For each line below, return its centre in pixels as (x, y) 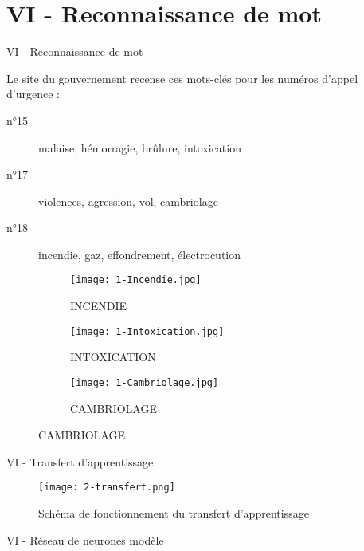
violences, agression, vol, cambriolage (128, 201)
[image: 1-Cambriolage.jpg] (145, 382)
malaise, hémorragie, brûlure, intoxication (140, 147)
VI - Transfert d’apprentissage (80, 461)
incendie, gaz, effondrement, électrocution (140, 254)
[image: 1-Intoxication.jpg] (147, 331)
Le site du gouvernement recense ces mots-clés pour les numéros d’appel (182, 78)
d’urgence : (33, 94)
